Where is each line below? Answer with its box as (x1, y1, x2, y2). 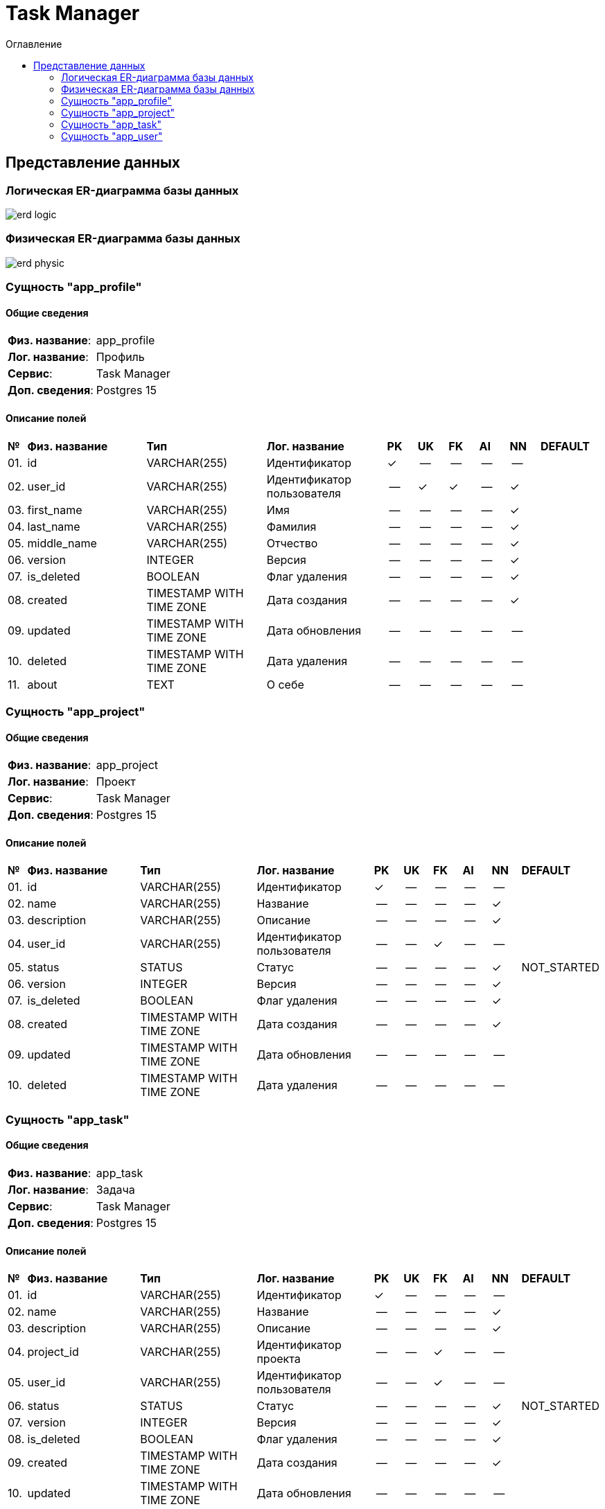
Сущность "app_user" (61, 130, 163, 142)
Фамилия (266, 519, 317, 533)
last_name (27, 519, 80, 533)
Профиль (96, 350, 145, 364)
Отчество (266, 536, 318, 550)
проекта (256, 1352, 301, 1366)
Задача (96, 1182, 135, 1197)
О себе (266, 677, 304, 691)
